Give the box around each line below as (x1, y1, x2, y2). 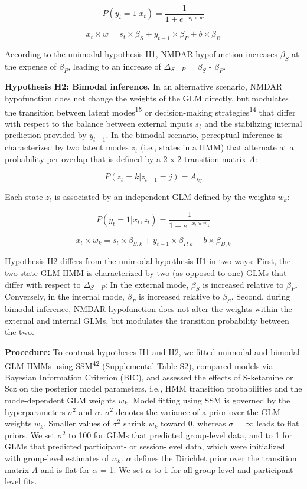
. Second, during (231, 290, 290, 303)
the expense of (5, 60, 57, 72)
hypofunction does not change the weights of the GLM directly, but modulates (5, 92, 289, 104)
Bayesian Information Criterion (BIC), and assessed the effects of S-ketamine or (5, 370, 293, 383)
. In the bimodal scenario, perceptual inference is (106, 129, 283, 141)
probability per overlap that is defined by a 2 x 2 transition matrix (5, 152, 246, 165)
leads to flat (256, 417, 299, 429)
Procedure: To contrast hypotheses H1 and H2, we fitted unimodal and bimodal (5, 345, 300, 357)
